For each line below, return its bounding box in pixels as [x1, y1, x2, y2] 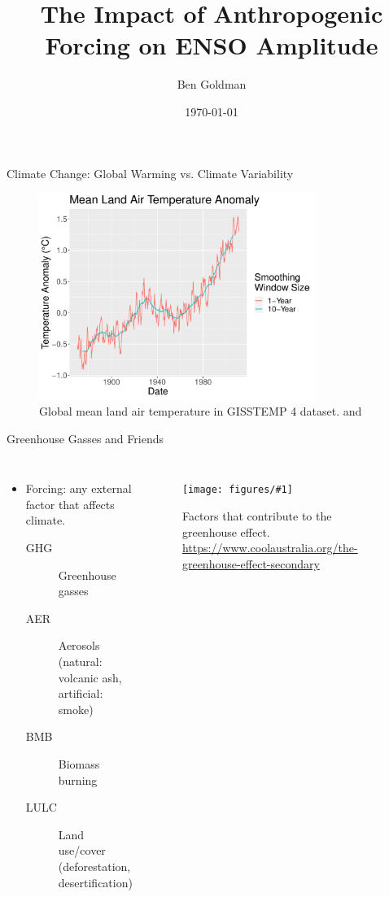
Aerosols [58, 637, 100, 654]
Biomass [58, 755, 100, 772]
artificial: [58, 685, 103, 702]
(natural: [58, 653, 103, 670]
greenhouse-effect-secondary [181, 555, 320, 572]
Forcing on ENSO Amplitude [45, 28, 378, 62]
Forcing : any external [25, 480, 132, 497]
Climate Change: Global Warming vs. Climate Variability [7, 164, 294, 181]
